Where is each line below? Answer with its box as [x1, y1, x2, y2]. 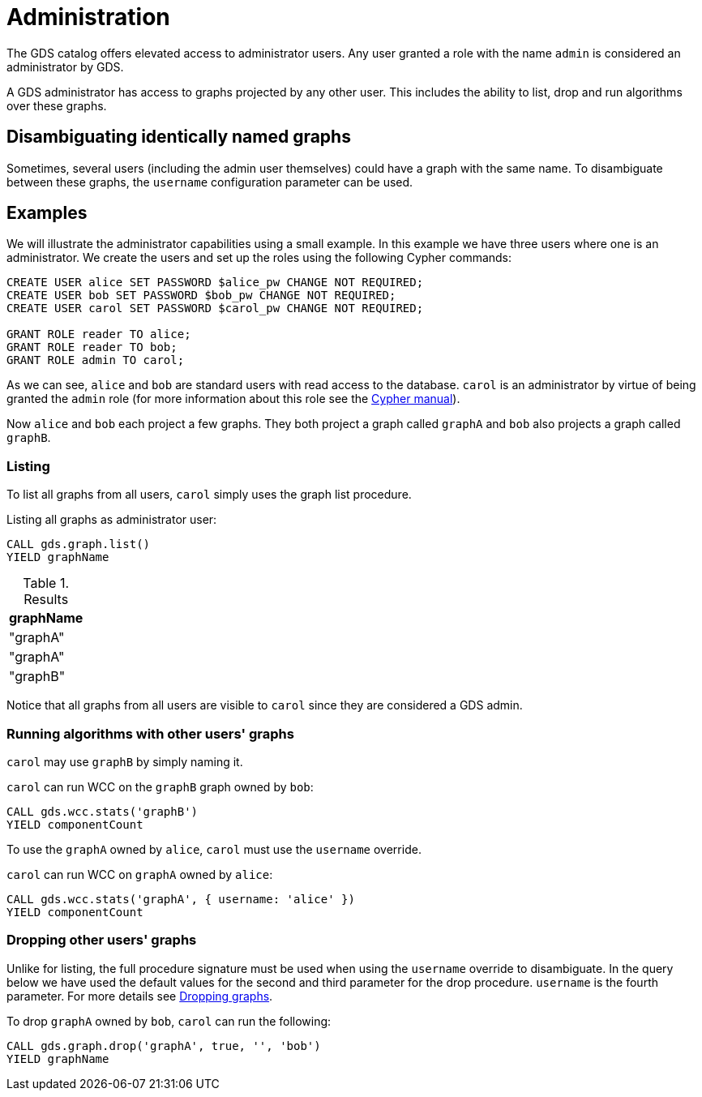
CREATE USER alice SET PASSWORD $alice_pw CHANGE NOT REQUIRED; [6, 276, 424, 289]
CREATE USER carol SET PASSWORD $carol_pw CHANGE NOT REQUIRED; [6, 302, 424, 315]
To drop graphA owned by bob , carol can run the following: [6, 1013, 332, 1028]
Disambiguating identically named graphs [6, 126, 351, 148]
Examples [6, 203, 88, 224]
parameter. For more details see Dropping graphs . [6, 988, 273, 1003]
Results [24, 591, 69, 608]
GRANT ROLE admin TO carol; [6, 354, 185, 367]
